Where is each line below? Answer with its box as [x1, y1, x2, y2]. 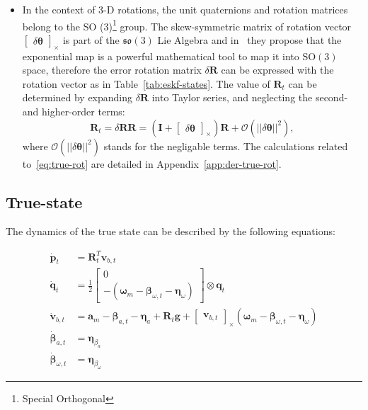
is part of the [62, 32, 120, 47]
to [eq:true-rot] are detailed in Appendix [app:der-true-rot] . [22, 156, 282, 171]
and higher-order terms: [22, 104, 125, 119]
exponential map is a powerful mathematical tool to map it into [22, 48, 299, 63]
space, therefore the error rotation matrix [22, 62, 202, 77]
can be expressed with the [221, 62, 334, 77]
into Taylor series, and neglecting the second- [151, 90, 348, 105]
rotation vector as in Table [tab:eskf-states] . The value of [22, 76, 270, 91]
